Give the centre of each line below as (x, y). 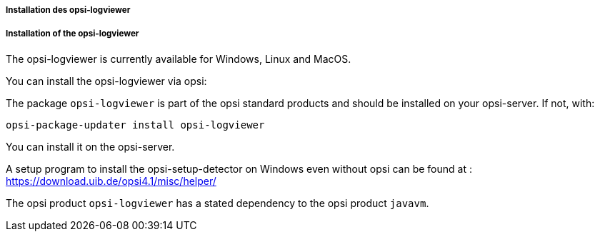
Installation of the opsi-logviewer (72, 34)
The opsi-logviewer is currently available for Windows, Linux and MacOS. (179, 59)
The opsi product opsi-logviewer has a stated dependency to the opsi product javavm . (217, 203)
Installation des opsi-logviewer (68, 10)
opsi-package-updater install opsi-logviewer (135, 125)
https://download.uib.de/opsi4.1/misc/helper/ (111, 181)
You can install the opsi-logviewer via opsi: (106, 81)
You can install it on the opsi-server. (90, 146)
